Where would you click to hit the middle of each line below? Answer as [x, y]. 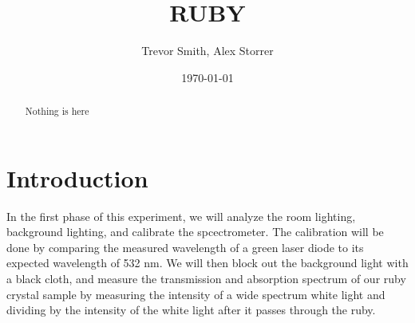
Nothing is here [57, 111]
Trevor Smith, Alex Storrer [207, 51]
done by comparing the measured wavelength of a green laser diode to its [185, 247]
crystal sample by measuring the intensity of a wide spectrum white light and [196, 294]
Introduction [77, 177]
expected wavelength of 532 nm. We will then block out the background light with [207, 263]
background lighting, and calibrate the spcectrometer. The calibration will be [195, 232]
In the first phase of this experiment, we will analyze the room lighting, [181, 216]
